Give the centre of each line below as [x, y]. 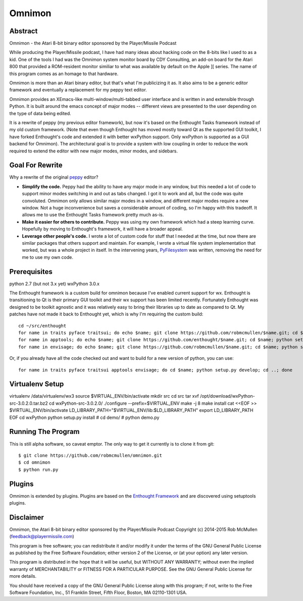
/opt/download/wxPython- [227, 396]
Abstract [23, 31]
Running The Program [45, 432]
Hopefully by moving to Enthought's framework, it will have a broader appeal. [102, 229]
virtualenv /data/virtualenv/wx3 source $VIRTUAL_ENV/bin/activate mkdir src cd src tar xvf [104, 396]
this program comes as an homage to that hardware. [64, 74]
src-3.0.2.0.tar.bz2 [29, 403]
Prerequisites [31, 272]
